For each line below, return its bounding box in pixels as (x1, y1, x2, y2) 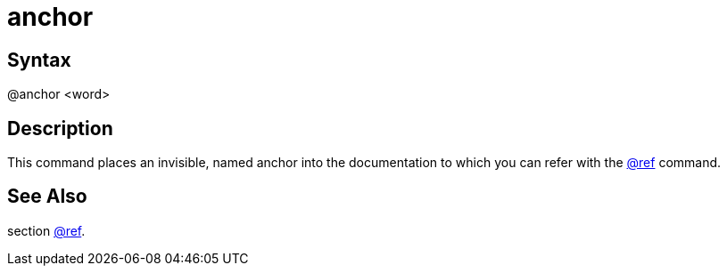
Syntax (7, 48, 71, 71)
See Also (7, 185, 87, 208)
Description (7, 116, 113, 140)
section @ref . (7, 222, 86, 238)
